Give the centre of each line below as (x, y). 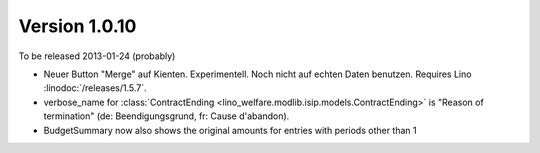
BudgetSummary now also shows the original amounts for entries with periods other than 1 (230, 130)
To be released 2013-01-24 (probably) (97, 56)
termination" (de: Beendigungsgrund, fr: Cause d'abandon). (166, 116)
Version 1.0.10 (77, 26)
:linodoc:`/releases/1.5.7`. (95, 88)
